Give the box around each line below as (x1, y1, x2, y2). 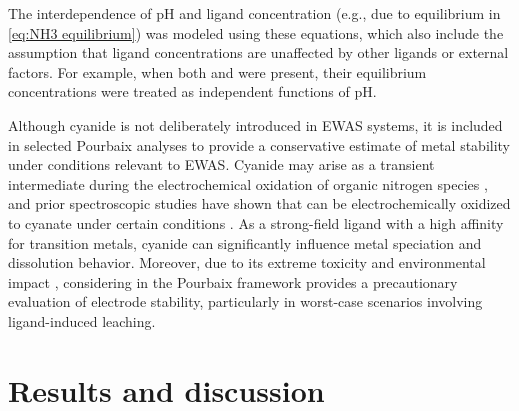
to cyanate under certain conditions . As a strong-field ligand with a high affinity (8, 212, 504, 233)
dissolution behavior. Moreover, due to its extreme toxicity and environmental (8, 252, 486, 273)
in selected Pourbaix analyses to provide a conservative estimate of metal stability (8, 134, 511, 155)
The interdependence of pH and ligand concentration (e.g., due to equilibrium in (8, 3, 501, 23)
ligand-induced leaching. (8, 310, 156, 331)
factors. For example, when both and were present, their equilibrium (8, 61, 427, 82)
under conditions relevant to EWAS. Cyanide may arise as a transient (8, 154, 435, 175)
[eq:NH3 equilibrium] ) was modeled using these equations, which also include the (8, 22, 504, 43)
